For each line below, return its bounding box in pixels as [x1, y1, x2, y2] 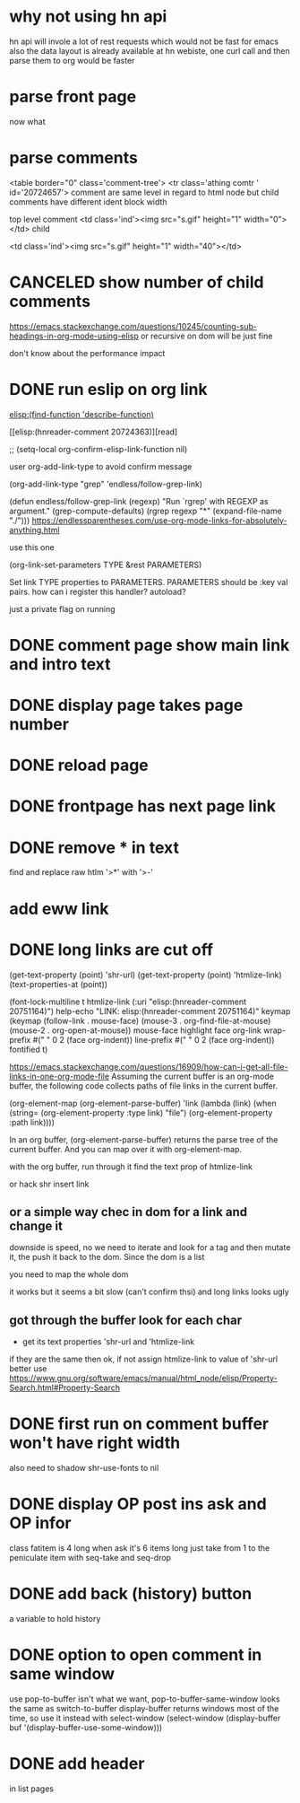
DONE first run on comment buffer [9, 1414, 270, 1434]
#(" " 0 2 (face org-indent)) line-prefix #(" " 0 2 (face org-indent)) [32, 1034, 275, 1045]
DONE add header [9, 1754, 145, 1774]
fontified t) [9, 1044, 48, 1055]
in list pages [9, 1783, 54, 1794]
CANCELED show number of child [9, 272, 264, 293]
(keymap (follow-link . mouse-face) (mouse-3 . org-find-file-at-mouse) [9, 1015, 271, 1026]
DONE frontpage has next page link [9, 796, 276, 817]
